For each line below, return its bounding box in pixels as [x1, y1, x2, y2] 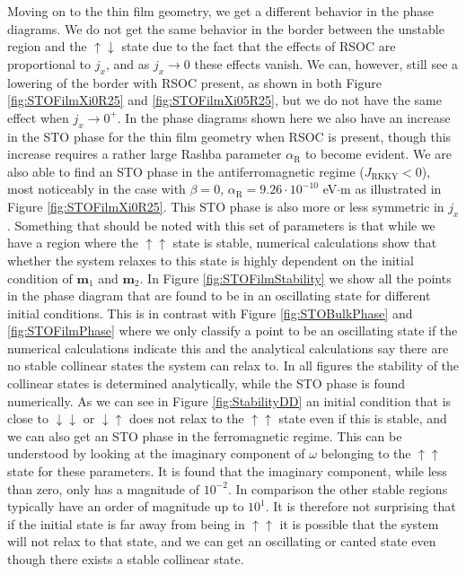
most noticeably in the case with [7, 179, 186, 198]
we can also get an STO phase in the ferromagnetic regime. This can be [7, 426, 402, 445]
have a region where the [7, 233, 138, 252]
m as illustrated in [340, 179, 442, 198]
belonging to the [321, 444, 411, 463]
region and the [7, 37, 87, 56]
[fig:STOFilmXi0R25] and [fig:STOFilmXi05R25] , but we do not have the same [7, 91, 442, 109]
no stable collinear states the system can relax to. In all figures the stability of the [7, 356, 460, 375]
